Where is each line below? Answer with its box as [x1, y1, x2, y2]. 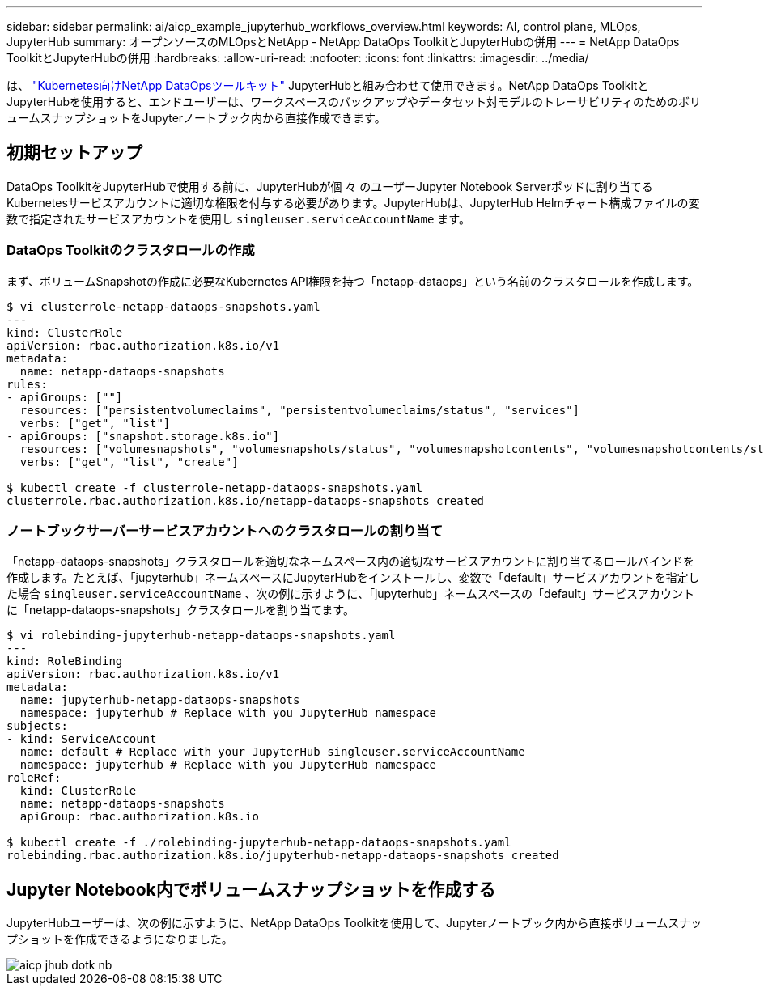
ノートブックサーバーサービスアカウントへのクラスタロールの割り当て [6, 522, 444, 539]
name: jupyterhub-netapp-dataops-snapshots [19, 693, 300, 707]
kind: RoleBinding [6, 655, 123, 668]
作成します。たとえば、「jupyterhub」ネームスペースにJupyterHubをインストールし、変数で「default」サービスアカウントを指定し [6, 570, 700, 585]
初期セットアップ [6, 142, 142, 163]
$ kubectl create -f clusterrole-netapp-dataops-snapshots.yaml [6, 481, 423, 494]
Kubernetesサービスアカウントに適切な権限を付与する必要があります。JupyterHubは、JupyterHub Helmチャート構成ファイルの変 [6, 195, 700, 210]
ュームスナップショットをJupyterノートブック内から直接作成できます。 [6, 111, 386, 125]
